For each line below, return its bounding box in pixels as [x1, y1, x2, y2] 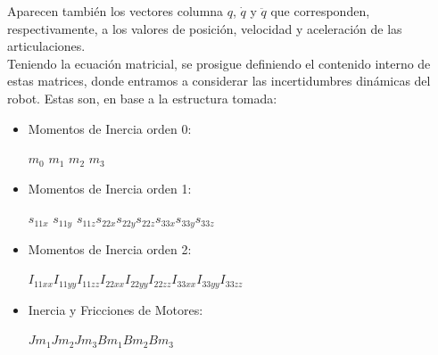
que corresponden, [270, 2, 370, 20]
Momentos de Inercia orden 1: [28, 178, 192, 197]
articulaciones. [7, 37, 86, 55]
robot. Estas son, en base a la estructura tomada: [7, 88, 277, 107]
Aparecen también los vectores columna [7, 2, 224, 20]
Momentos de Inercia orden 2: [28, 239, 192, 258]
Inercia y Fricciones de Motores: [28, 300, 203, 318]
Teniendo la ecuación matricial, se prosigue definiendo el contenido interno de [7, 54, 431, 72]
